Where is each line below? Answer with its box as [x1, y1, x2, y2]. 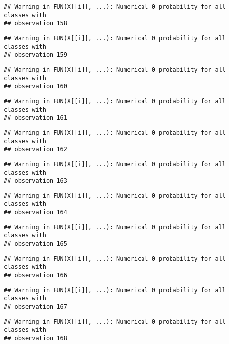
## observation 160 [4, 83, 67, 90]
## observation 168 [4, 335, 67, 342]
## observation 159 [4, 51, 67, 59]
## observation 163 [4, 177, 67, 185]
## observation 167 [4, 303, 67, 311]
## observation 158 [4, 20, 67, 27]
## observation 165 [4, 240, 67, 248]
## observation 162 [4, 146, 67, 153]
